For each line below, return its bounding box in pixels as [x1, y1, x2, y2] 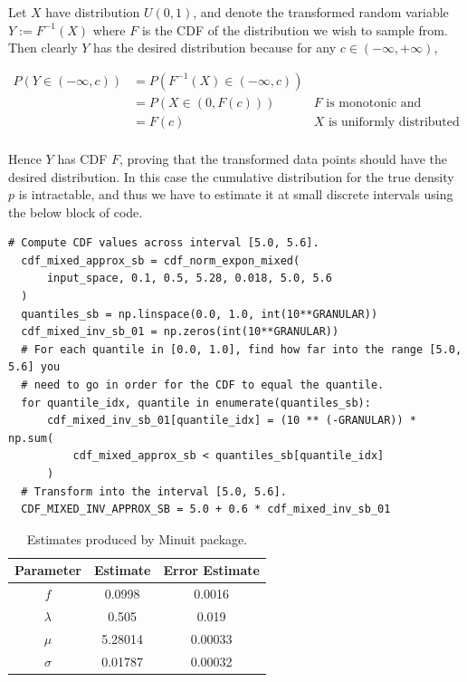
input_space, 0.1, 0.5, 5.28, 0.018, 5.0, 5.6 [46, 272, 332, 285]
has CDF [57, 149, 108, 168]
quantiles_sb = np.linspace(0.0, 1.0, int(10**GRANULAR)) [21, 307, 378, 321]
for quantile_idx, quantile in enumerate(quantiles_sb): [21, 396, 371, 409]
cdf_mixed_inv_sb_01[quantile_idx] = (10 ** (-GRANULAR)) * [46, 414, 417, 427]
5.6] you [8, 360, 61, 374]
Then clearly [8, 38, 78, 57]
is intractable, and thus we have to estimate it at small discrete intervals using [18, 185, 453, 204]
